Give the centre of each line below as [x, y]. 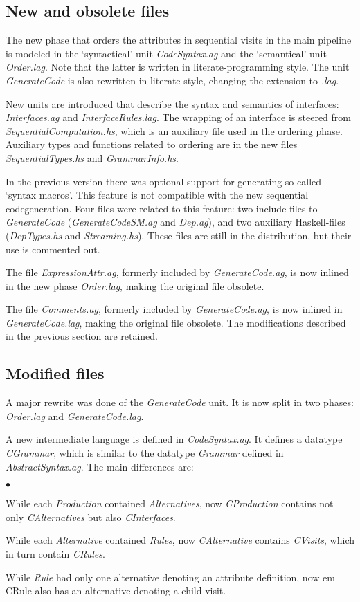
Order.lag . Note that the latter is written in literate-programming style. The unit [178, 67]
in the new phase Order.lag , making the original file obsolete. [135, 285]
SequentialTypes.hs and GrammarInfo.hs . [92, 157]
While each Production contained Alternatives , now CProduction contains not [170, 503]
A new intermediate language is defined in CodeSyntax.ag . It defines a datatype [174, 439]
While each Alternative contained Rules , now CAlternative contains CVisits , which [180, 540]
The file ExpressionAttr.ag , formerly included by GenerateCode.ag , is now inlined [177, 272]
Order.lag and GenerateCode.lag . [75, 416]
